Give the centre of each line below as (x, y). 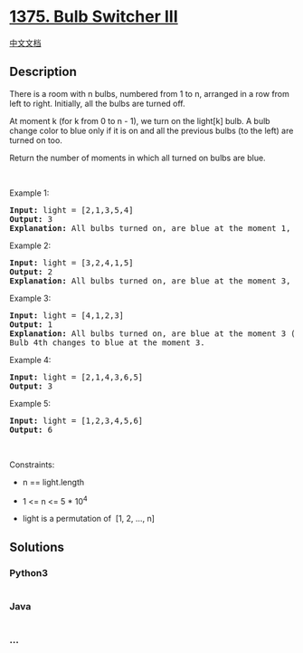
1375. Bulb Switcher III (94, 17)
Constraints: (32, 465)
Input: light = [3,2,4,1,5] (71, 263)
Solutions (37, 547)
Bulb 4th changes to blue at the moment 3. (107, 342)
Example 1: (29, 193)
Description (43, 72)
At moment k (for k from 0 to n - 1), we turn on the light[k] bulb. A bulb (140, 120)
